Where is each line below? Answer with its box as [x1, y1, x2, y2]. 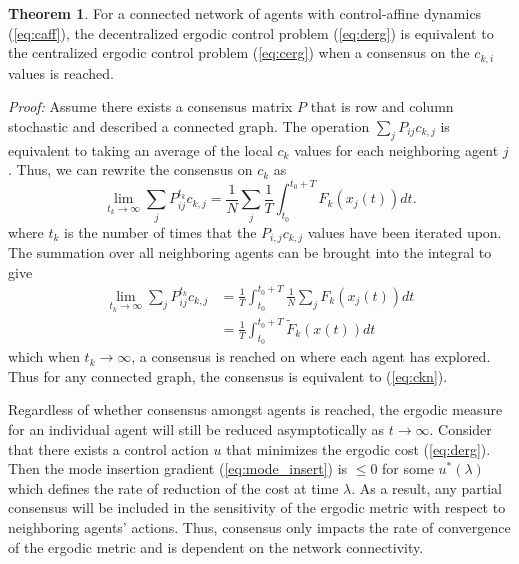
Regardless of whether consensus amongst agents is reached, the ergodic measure [8, 399, 503, 420]
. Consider [429, 418, 492, 439]
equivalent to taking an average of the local [8, 139, 273, 160]
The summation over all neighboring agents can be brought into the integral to [8, 242, 492, 263]
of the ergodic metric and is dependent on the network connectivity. [8, 536, 424, 557]
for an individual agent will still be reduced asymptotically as [8, 418, 385, 439]
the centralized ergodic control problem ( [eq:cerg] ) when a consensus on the [8, 42, 470, 63]
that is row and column [310, 96, 454, 117]
